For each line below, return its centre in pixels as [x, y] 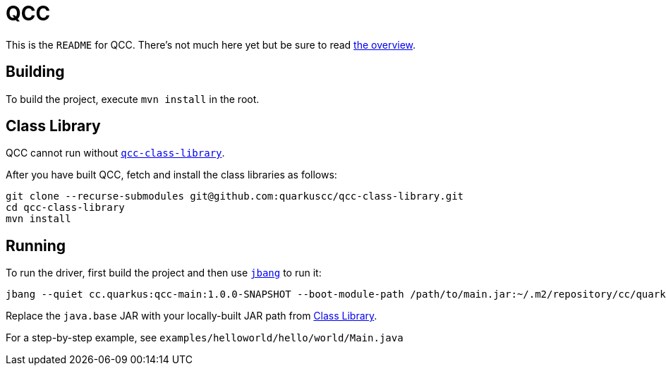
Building [35, 72]
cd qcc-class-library [65, 208]
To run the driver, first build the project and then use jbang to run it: [164, 273]
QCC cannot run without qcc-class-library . [115, 153]
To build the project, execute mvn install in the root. [133, 99]
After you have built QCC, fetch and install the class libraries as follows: [171, 175]
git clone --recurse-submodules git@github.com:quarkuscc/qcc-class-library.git [235, 196]
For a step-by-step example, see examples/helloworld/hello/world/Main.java [205, 338]
